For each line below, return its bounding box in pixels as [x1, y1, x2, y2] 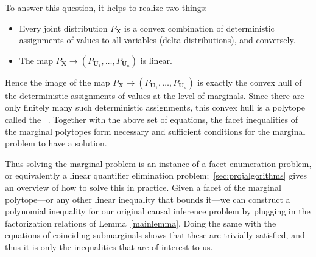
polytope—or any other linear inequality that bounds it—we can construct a [5, 193, 290, 205]
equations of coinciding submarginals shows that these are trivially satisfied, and [5, 228, 305, 241]
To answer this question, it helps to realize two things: [5, 1, 208, 13]
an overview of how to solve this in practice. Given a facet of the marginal [5, 180, 281, 193]
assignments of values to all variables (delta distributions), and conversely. [19, 33, 296, 46]
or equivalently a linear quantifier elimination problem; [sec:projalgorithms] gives [5, 169, 307, 182]
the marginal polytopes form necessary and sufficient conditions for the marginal [5, 125, 306, 137]
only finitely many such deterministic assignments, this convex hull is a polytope [5, 101, 305, 114]
